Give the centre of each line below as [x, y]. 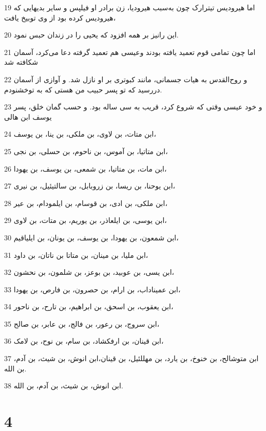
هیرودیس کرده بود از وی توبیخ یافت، [60, 17]
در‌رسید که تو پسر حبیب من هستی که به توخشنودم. [83, 89]
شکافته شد [21, 62]
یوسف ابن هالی [28, 116]
